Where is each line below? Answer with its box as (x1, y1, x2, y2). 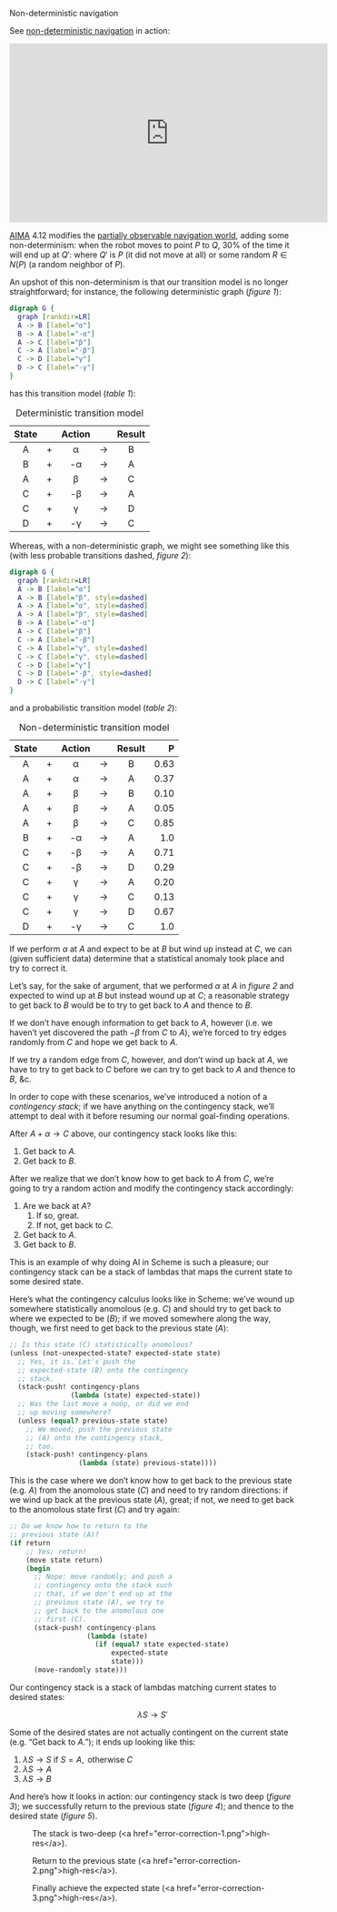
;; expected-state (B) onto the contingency (17, 1365, 189, 1374)
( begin (25, 1564, 51, 1573)
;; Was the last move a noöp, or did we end (17, 1400, 189, 1409)
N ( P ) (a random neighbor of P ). (9, 259, 125, 269)
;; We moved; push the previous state (25, 1424, 173, 1434)
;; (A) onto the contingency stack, (25, 1433, 165, 1443)
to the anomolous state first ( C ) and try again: (9, 1504, 180, 1515)
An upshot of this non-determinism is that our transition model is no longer (9, 277, 289, 287)
